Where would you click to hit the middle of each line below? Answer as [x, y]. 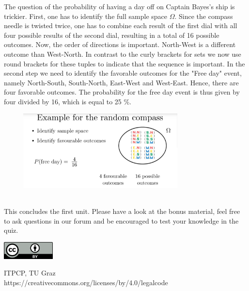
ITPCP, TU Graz [30, 273]
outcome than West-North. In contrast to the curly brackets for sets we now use [123, 54]
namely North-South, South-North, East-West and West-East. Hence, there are [121, 82]
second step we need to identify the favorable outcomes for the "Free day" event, [123, 73]
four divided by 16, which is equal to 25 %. [68, 101]
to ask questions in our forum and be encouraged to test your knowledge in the [121, 220]
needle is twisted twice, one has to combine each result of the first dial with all [121, 25]
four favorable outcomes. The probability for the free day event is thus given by [122, 92]
